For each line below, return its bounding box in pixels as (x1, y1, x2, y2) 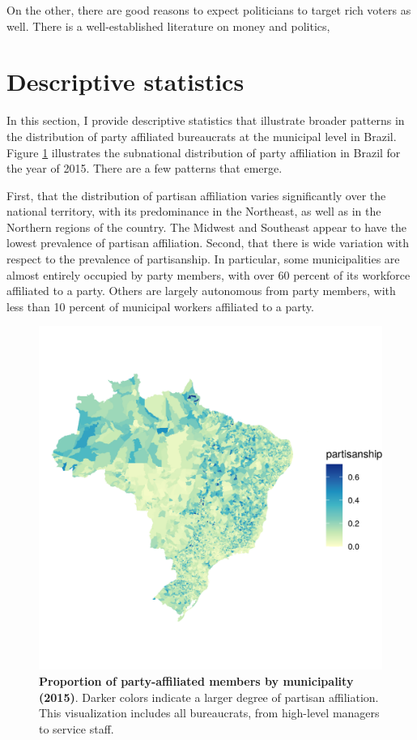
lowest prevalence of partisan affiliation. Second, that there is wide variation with (6, 234, 409, 251)
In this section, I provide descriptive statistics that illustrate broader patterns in (6, 112, 405, 129)
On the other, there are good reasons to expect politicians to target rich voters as (6, 2, 411, 18)
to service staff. (39, 720, 114, 737)
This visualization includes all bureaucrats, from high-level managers (39, 704, 380, 721)
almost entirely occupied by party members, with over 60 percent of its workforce (6, 266, 411, 283)
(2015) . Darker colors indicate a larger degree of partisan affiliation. (39, 688, 379, 705)
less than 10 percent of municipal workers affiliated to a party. (6, 297, 314, 314)
